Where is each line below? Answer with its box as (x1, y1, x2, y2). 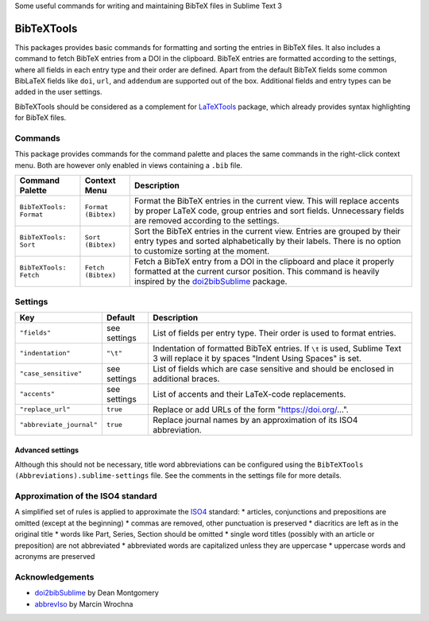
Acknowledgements (14, 571, 95, 582)
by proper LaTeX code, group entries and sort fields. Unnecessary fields (133, 205, 404, 216)
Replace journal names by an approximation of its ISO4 (152, 414, 358, 425)
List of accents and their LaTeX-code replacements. (152, 388, 346, 399)
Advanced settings (14, 445, 79, 455)
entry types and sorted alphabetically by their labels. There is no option (133, 235, 401, 246)
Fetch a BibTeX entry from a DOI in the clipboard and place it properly (133, 256, 395, 267)
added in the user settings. (14, 87, 102, 97)
